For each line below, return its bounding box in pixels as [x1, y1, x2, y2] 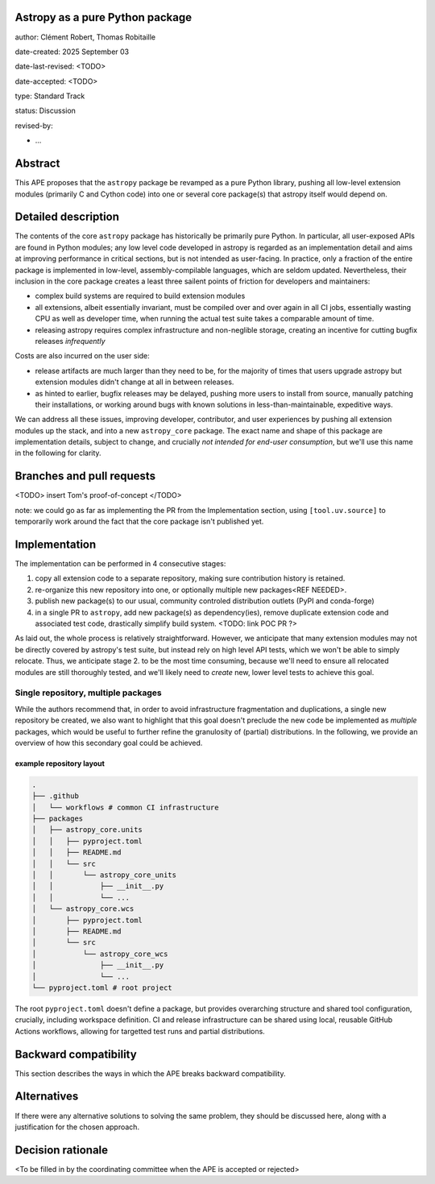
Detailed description [14, 210, 120, 224]
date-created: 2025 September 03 [14, 47, 129, 56]
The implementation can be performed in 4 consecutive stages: [14, 559, 226, 569]
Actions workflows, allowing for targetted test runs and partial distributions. [14, 1026, 265, 1036]
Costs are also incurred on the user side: [14, 351, 151, 361]
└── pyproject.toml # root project [31, 983, 172, 992]
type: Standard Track [14, 91, 85, 101]
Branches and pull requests [14, 470, 156, 483]
